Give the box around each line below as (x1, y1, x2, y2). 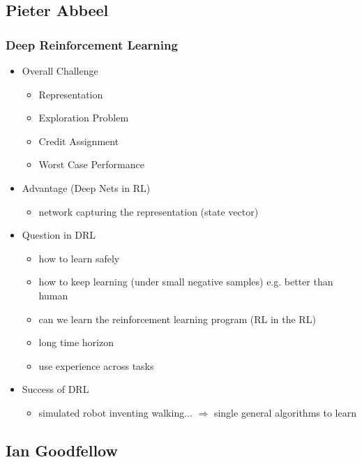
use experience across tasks (38, 358, 154, 373)
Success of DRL (22, 382, 89, 396)
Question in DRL (22, 228, 96, 242)
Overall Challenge (22, 64, 98, 77)
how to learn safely (38, 251, 120, 265)
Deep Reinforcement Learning (6, 36, 178, 53)
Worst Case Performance (38, 157, 144, 172)
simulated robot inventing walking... (38, 405, 193, 419)
